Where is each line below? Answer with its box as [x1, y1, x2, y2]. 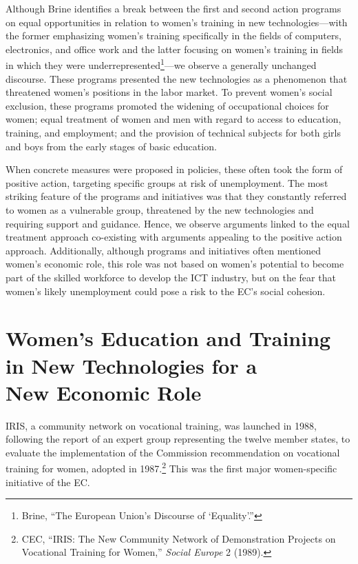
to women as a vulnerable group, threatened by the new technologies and [6, 202, 314, 216]
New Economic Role [6, 378, 202, 406]
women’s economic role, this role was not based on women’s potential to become [6, 256, 344, 271]
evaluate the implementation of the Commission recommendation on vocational [6, 445, 340, 459]
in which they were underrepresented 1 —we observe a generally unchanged [6, 56, 317, 72]
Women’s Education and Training [6, 324, 331, 352]
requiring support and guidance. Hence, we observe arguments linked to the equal [6, 216, 350, 230]
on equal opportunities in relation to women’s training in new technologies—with [6, 14, 348, 29]
